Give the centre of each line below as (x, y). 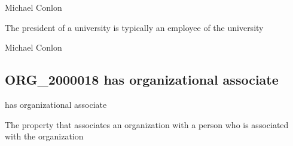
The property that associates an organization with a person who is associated (147, 124)
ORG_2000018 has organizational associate (142, 80)
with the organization (44, 136)
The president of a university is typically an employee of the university (134, 27)
